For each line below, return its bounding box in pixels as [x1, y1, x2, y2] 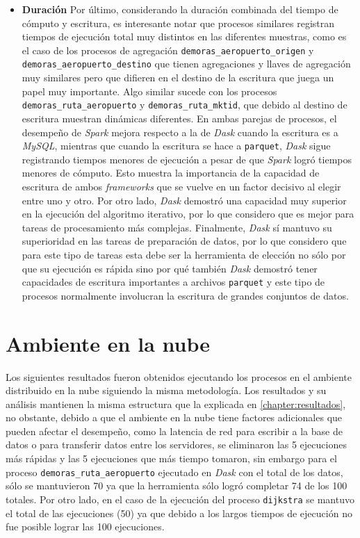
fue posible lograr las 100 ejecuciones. [6, 519, 165, 534]
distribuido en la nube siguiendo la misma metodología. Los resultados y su [6, 383, 327, 398]
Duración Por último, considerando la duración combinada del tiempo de [22, 2, 338, 16]
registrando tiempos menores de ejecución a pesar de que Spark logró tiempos [22, 152, 352, 166]
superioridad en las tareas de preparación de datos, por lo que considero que [22, 234, 347, 248]
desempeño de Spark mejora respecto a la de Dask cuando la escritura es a [22, 124, 338, 139]
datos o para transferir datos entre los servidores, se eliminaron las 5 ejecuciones [6, 437, 347, 452]
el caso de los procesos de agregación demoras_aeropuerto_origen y [22, 42, 314, 57]
